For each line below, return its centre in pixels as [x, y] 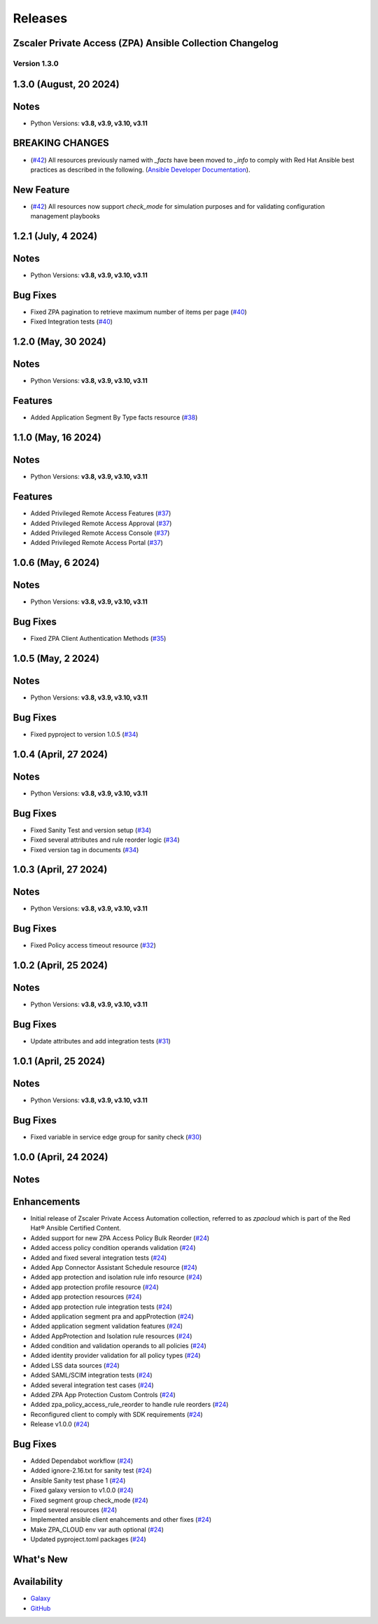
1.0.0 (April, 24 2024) [61, 1157]
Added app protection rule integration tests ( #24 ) [101, 1307]
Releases [40, 18]
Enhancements [47, 1201]
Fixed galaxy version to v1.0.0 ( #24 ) [82, 1490]
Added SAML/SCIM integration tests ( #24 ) [92, 1375]
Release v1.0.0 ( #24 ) [60, 1424]
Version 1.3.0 [36, 63]
